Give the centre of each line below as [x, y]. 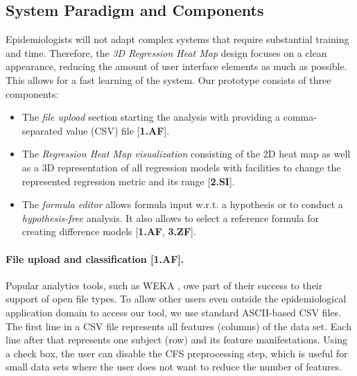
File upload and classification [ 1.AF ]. [95, 258]
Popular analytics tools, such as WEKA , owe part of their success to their [164, 285]
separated [42, 130]
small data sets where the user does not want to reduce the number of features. [174, 367]
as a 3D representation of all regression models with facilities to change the [181, 167]
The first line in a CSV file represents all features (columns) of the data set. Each [178, 326]
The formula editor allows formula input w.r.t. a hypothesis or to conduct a [182, 204]
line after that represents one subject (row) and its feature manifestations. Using [177, 340]
